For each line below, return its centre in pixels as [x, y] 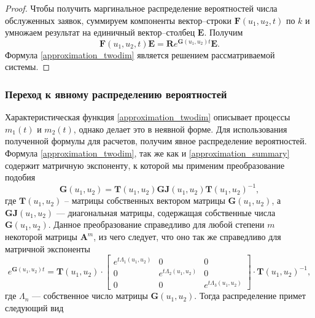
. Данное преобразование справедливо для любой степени [156, 224]
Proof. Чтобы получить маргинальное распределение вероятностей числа [141, 8]
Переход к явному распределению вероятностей [116, 94]
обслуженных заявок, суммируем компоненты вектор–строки [119, 20]
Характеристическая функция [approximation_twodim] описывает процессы [148, 117]
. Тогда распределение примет [250, 296]
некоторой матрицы [41, 237]
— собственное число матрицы [90, 296]
